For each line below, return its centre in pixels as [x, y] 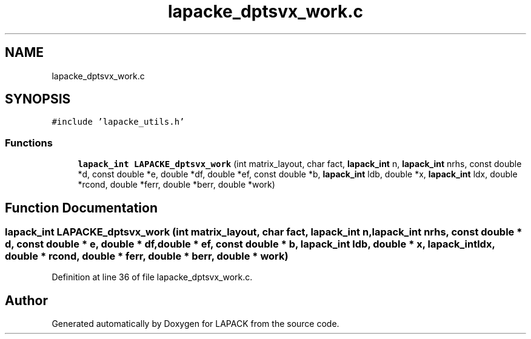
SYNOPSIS [38, 99]
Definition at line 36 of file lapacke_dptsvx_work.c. [152, 277]
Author [26, 300]
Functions [29, 143]
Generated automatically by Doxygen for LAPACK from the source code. [195, 324]
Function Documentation [81, 208]
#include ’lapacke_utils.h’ [118, 122]
